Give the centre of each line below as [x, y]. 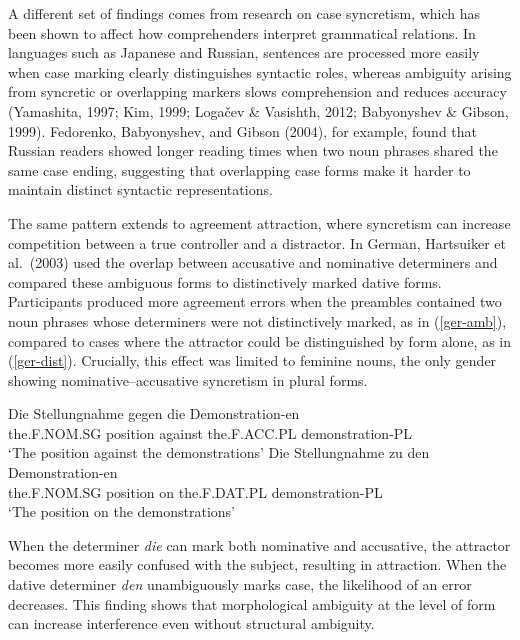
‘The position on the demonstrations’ [122, 511]
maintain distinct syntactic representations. [140, 189]
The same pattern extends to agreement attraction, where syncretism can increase [259, 222]
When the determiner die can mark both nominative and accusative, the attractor [259, 544]
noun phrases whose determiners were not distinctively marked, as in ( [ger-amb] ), [257, 320]
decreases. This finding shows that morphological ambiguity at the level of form [252, 603]
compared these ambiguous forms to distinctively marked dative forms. [225, 281]
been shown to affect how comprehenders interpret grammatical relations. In [242, 32]
